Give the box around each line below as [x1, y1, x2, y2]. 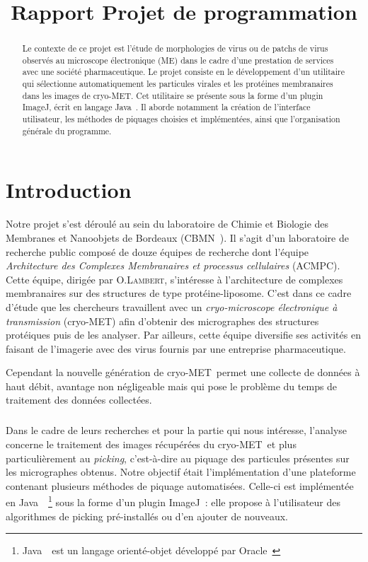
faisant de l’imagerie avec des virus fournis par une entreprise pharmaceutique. [6, 341, 346, 356]
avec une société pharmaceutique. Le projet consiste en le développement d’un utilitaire [22, 66, 345, 78]
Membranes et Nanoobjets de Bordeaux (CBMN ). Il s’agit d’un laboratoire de [6, 230, 349, 245]
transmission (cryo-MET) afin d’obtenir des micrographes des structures [6, 313, 319, 328]
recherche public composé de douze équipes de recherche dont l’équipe [6, 244, 309, 259]
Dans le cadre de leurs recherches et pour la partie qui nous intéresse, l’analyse [6, 423, 347, 438]
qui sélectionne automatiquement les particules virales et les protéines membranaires [22, 78, 333, 90]
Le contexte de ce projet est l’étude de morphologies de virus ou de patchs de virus [22, 42, 328, 54]
